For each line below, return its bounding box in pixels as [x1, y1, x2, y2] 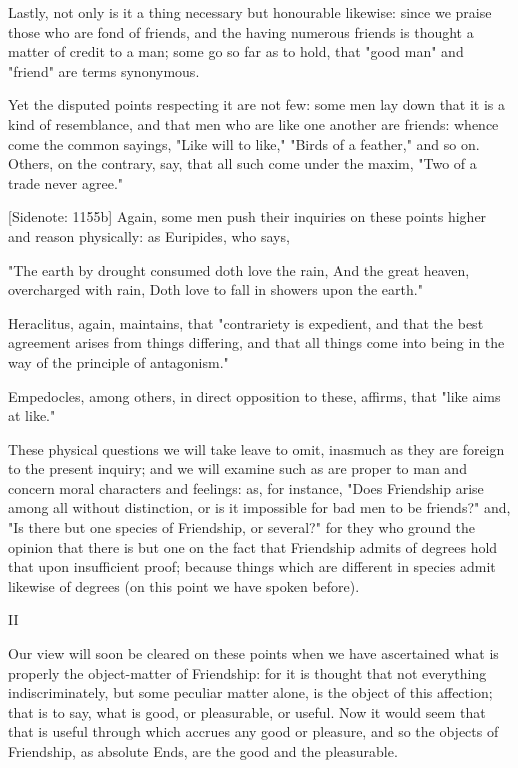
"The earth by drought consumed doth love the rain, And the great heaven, [8, 259, 470, 280]
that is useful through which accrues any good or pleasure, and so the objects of [8, 721, 499, 742]
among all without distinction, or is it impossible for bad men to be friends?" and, [8, 497, 511, 518]
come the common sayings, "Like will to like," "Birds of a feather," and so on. [8, 133, 480, 154]
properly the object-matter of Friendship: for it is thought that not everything [8, 662, 487, 683]
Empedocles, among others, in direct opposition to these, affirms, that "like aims [8, 385, 501, 406]
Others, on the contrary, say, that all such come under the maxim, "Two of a [8, 153, 477, 174]
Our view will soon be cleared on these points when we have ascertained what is [8, 643, 499, 664]
